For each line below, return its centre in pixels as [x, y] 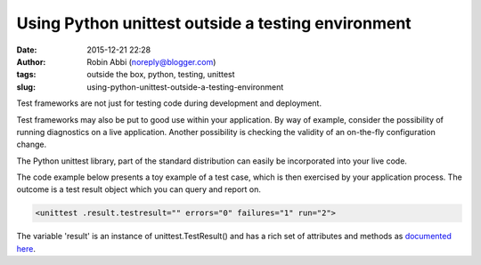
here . [26, 248]
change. [32, 145]
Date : [27, 50]
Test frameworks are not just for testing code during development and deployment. [169, 103]
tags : [26, 75]
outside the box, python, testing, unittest [161, 75]
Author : [31, 61]
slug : [26, 87]
